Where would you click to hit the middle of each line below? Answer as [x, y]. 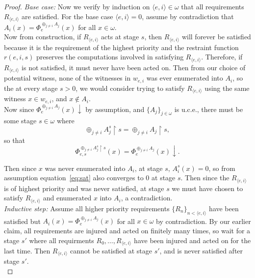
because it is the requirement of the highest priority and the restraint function [121, 47]
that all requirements [213, 6]
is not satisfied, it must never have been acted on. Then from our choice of [134, 67]
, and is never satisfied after [201, 251]
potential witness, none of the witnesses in [67, 78]
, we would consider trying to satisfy [130, 88]
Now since [19, 109]
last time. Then [27, 251]
